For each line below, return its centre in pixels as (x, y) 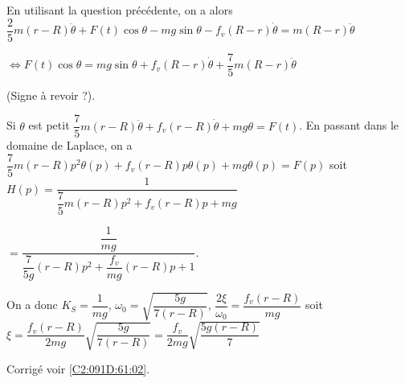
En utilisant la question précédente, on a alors (120, 10)
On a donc (32, 305)
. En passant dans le (349, 125)
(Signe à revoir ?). (51, 95)
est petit (49, 125)
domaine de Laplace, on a (70, 145)
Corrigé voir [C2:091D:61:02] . (78, 369)
